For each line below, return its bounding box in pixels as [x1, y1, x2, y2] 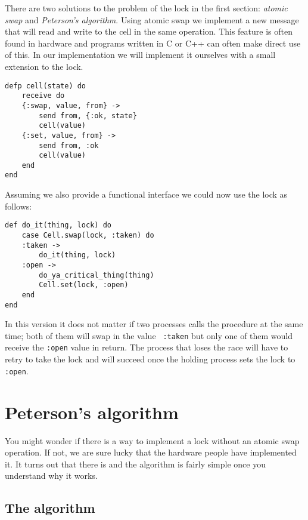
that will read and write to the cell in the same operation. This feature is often [5, 25, 293, 38]
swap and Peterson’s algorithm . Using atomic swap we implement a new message [5, 13, 299, 26]
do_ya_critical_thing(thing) [39, 270, 154, 279]
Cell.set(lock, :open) [39, 281, 129, 290]
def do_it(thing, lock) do [5, 221, 111, 230]
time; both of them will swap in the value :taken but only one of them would [5, 329, 293, 341]
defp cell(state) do [5, 81, 86, 90]
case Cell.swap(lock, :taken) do [21, 230, 154, 239]
